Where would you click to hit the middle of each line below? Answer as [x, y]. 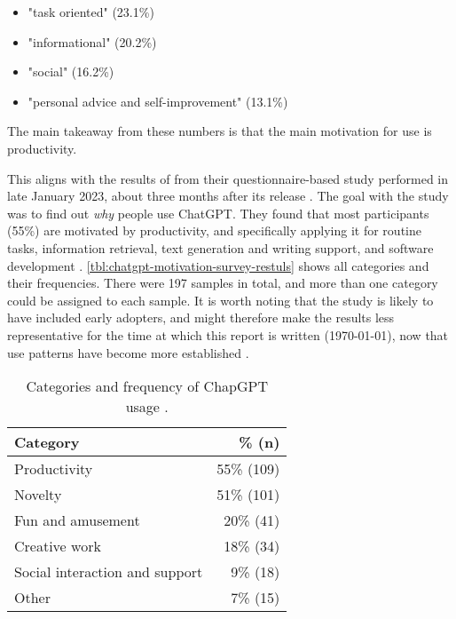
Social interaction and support [109, 572]
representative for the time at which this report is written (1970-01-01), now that [228, 334]
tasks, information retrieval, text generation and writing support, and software [220, 247]
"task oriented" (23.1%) [91, 12]
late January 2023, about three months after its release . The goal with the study [228, 196]
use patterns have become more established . [128, 352]
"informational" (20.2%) [92, 41]
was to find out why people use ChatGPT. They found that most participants [218, 213]
